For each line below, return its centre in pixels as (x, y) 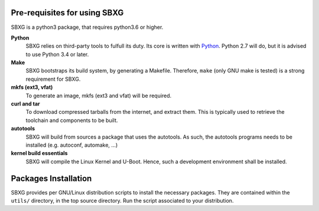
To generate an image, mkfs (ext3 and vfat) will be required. (99, 95)
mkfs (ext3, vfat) (32, 87)
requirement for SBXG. (53, 79)
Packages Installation (51, 178)
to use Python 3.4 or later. (57, 54)
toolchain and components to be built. (72, 120)
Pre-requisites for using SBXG (67, 13)
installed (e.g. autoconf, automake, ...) (72, 145)
